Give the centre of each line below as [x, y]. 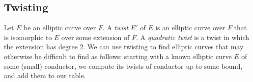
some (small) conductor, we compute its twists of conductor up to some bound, [123, 66]
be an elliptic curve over [60, 28]
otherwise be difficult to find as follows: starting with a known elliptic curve [118, 56]
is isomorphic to [28, 37]
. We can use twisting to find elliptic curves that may [163, 47]
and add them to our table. [45, 75]
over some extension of [96, 37]
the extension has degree [41, 47]
